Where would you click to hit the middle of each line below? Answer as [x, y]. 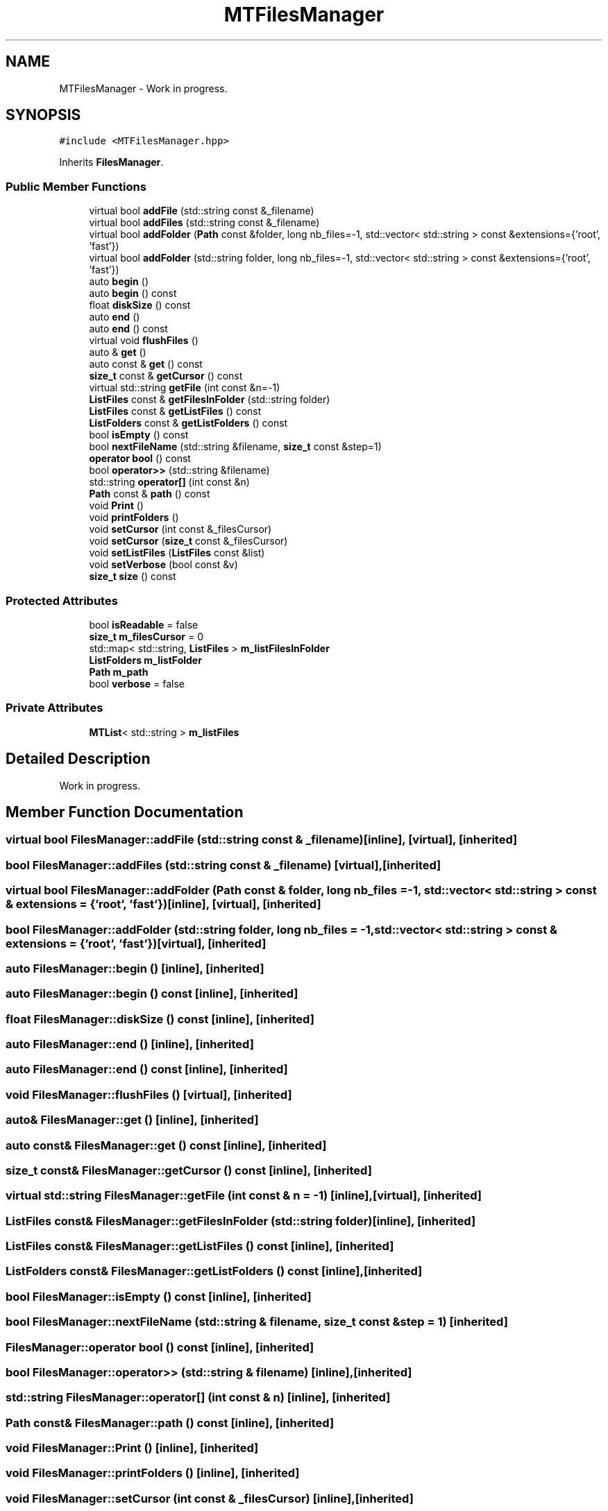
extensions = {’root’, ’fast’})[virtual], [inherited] [136, 943]
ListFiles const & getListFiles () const [175, 411]
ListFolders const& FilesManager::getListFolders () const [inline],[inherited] [214, 1271]
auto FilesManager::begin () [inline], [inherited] [135, 968]
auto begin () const [133, 293]
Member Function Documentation [125, 812]
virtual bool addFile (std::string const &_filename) [202, 211]
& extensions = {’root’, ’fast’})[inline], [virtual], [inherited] [163, 904]
